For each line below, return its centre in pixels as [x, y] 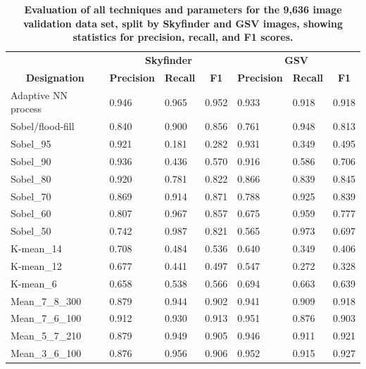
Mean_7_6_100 [46, 318]
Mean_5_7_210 [46, 336]
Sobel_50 [31, 231]
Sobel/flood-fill [43, 126]
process [26, 109]
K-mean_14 [36, 248]
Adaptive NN [39, 95]
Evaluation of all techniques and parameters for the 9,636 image [183, 9]
